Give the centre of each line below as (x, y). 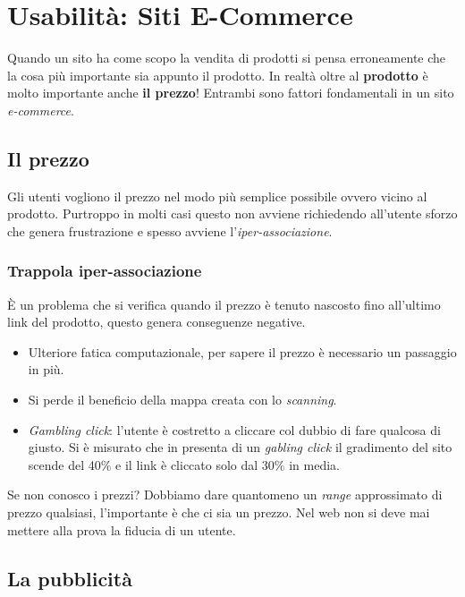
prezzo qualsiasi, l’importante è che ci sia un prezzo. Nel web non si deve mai (219, 512)
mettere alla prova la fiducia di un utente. (122, 529)
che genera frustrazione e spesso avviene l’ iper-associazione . (170, 230)
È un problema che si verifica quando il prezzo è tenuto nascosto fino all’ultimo (224, 304)
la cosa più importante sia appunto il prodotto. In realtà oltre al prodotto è (218, 75)
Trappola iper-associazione (105, 271)
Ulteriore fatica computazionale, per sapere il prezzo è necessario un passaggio (242, 351)
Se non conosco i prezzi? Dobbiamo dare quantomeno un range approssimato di (225, 495)
